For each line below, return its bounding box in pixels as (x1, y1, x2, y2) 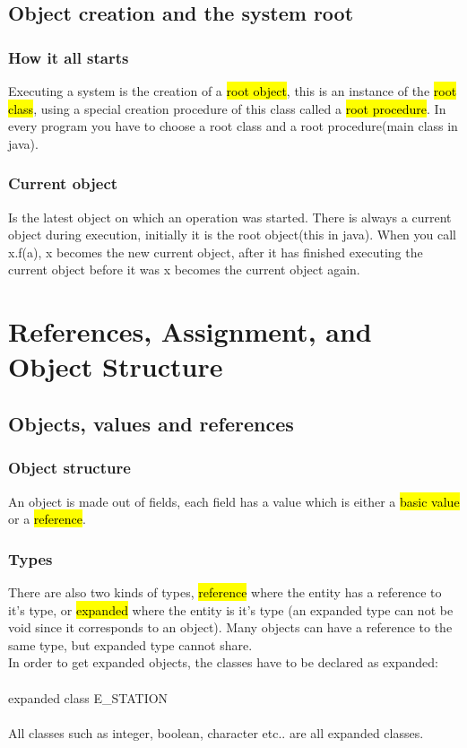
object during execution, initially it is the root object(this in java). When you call (8, 225, 457, 244)
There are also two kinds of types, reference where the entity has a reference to (8, 582, 442, 601)
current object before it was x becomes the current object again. (8, 260, 360, 279)
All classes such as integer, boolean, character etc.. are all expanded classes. (8, 723, 424, 742)
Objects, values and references (8, 409, 294, 437)
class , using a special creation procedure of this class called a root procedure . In (8, 99, 446, 117)
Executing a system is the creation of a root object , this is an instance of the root (8, 82, 457, 100)
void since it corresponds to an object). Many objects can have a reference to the (8, 618, 453, 637)
